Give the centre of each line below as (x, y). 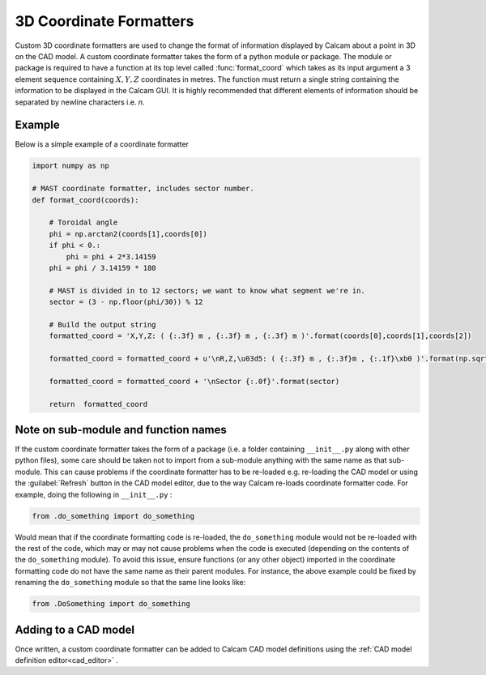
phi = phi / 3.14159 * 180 (103, 268)
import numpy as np (70, 166)
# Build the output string (103, 325)
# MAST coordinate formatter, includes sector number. (143, 189)
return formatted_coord (98, 404)
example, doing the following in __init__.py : (94, 494)
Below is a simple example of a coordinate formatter (102, 144)
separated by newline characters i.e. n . (80, 102)
